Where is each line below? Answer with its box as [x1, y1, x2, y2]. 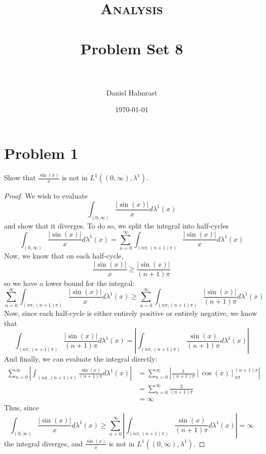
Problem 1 [4, 142, 79, 163]
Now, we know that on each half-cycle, [4, 250, 124, 261]
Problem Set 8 [80, 38, 183, 58]
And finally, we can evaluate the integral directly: [4, 353, 158, 364]
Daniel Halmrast [106, 87, 158, 98]
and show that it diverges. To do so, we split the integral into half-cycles [4, 220, 229, 231]
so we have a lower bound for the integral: [4, 278, 135, 288]
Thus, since [4, 402, 39, 412]
